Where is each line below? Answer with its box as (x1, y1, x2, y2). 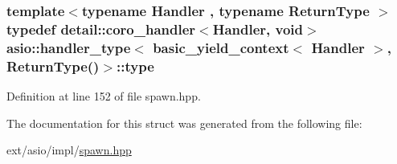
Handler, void (212, 18, 304, 39)
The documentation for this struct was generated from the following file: (6, 114, 362, 131)
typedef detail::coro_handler (6, 18, 196, 39)
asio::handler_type (6, 37, 131, 57)
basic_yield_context (153, 37, 289, 57)
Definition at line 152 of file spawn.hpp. (6, 87, 201, 104)
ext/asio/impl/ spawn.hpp (6, 141, 132, 158)
